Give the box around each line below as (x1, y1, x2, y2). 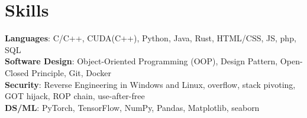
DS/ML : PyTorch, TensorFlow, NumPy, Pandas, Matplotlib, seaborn (5, 101, 260, 113)
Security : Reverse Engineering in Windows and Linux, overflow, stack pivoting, (5, 78, 296, 90)
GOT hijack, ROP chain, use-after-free (5, 90, 145, 102)
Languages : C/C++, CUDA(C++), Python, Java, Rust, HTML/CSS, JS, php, (5, 32, 296, 44)
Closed (5, 66, 29, 78)
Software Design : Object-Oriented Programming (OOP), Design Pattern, (5, 55, 278, 67)
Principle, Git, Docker (31, 66, 111, 78)
